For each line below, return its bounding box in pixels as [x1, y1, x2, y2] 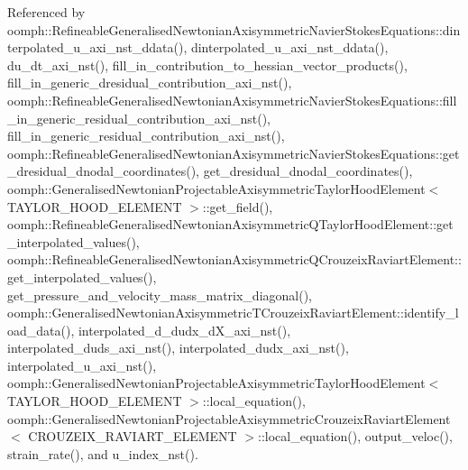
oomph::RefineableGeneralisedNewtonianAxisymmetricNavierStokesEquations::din [7, 20, 461, 39]
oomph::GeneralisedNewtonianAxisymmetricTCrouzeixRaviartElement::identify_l [7, 303, 459, 322]
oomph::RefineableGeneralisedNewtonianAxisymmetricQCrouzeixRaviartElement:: [7, 250, 462, 269]
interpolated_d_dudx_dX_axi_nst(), [78, 320, 291, 339]
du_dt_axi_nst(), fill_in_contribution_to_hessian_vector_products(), [7, 55, 408, 74]
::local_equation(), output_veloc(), [258, 427, 453, 446]
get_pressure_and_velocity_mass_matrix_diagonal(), [7, 285, 313, 304]
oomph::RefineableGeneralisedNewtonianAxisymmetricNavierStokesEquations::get [7, 143, 460, 162]
